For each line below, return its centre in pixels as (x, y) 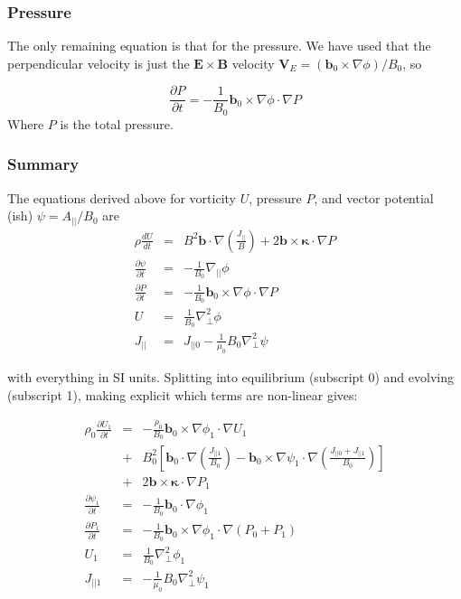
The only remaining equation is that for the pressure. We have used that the (219, 46)
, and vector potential (374, 197)
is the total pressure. (117, 123)
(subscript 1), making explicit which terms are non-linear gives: (183, 394)
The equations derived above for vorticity (122, 197)
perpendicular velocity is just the (99, 63)
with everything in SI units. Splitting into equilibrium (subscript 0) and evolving (230, 377)
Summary (43, 164)
